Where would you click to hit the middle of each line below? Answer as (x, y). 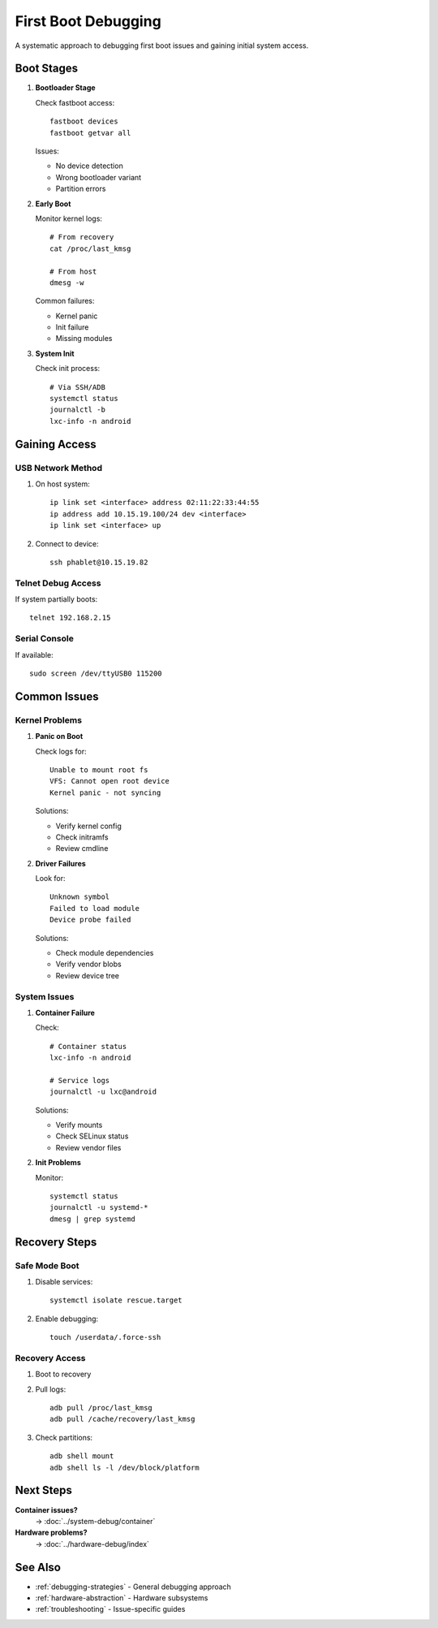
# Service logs (80, 1080)
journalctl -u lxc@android (103, 1092)
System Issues (45, 996)
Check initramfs (82, 837)
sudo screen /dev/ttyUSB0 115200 (96, 674)
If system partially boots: (56, 599)
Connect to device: (67, 543)
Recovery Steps (56, 1242)
